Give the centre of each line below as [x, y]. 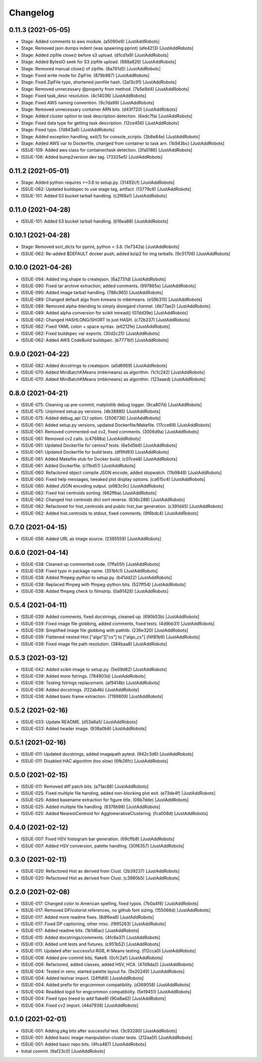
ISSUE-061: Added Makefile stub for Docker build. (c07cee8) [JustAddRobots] [99, 459]
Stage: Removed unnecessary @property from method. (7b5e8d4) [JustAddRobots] [105, 89]
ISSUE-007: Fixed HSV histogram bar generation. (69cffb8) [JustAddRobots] [98, 839]
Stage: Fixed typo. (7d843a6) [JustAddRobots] [68, 130]
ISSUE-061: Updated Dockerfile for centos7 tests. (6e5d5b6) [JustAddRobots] [99, 445]
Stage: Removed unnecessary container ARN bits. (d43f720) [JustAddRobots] [99, 109]
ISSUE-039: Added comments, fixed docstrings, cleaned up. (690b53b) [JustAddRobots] [110, 617]
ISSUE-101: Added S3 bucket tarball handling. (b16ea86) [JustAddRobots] [95, 221]
